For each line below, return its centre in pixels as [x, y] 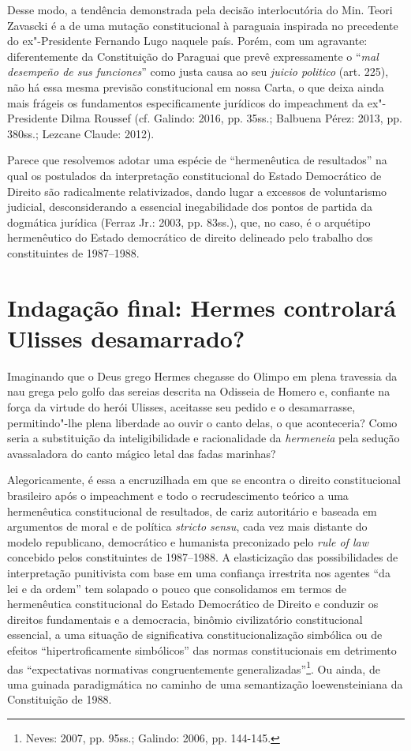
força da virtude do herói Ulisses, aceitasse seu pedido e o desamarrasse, [181, 407]
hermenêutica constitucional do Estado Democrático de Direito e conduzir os [193, 604]
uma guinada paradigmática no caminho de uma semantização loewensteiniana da [205, 683]
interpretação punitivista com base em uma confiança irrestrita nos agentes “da [199, 572]
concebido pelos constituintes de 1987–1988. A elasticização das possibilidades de [203, 557]
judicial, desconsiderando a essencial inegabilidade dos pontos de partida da [190, 207]
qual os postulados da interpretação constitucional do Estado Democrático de [194, 175]
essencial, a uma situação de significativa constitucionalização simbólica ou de [195, 635]
